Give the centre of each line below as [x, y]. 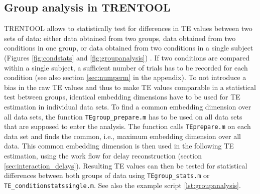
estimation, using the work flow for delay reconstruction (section [103, 156]
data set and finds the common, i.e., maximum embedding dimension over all [122, 136]
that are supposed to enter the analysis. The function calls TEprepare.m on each [127, 126]
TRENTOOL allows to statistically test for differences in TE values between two [128, 28]
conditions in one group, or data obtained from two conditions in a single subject [129, 48]
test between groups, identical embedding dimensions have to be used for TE [122, 97]
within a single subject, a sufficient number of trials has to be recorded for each [126, 67]
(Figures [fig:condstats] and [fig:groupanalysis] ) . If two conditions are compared [127, 57]
